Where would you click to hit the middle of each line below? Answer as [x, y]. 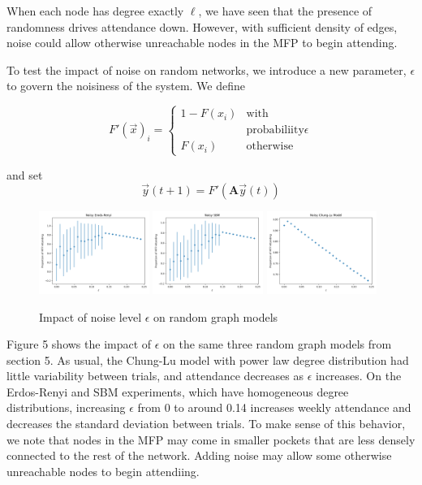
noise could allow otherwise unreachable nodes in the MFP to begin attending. [202, 43]
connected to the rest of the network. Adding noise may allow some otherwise [199, 455]
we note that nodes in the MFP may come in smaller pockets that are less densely [211, 439]
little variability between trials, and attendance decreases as [155, 376]
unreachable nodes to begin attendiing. [103, 471]
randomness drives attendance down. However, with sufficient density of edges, [202, 26]
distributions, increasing [66, 407]
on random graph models [216, 316]
